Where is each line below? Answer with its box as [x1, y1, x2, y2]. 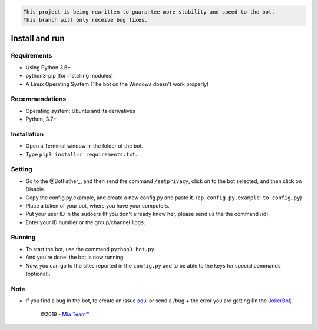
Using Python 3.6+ [25, 64, 71, 71]
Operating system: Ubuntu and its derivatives [25, 107, 135, 114]
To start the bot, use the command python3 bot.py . [25, 245, 156, 252]
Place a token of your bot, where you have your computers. [25, 202, 170, 209]
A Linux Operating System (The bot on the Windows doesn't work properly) [25, 80, 209, 88]
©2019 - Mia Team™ [40, 311, 90, 318]
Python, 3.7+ [25, 115, 57, 123]
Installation [11, 130, 44, 138]
